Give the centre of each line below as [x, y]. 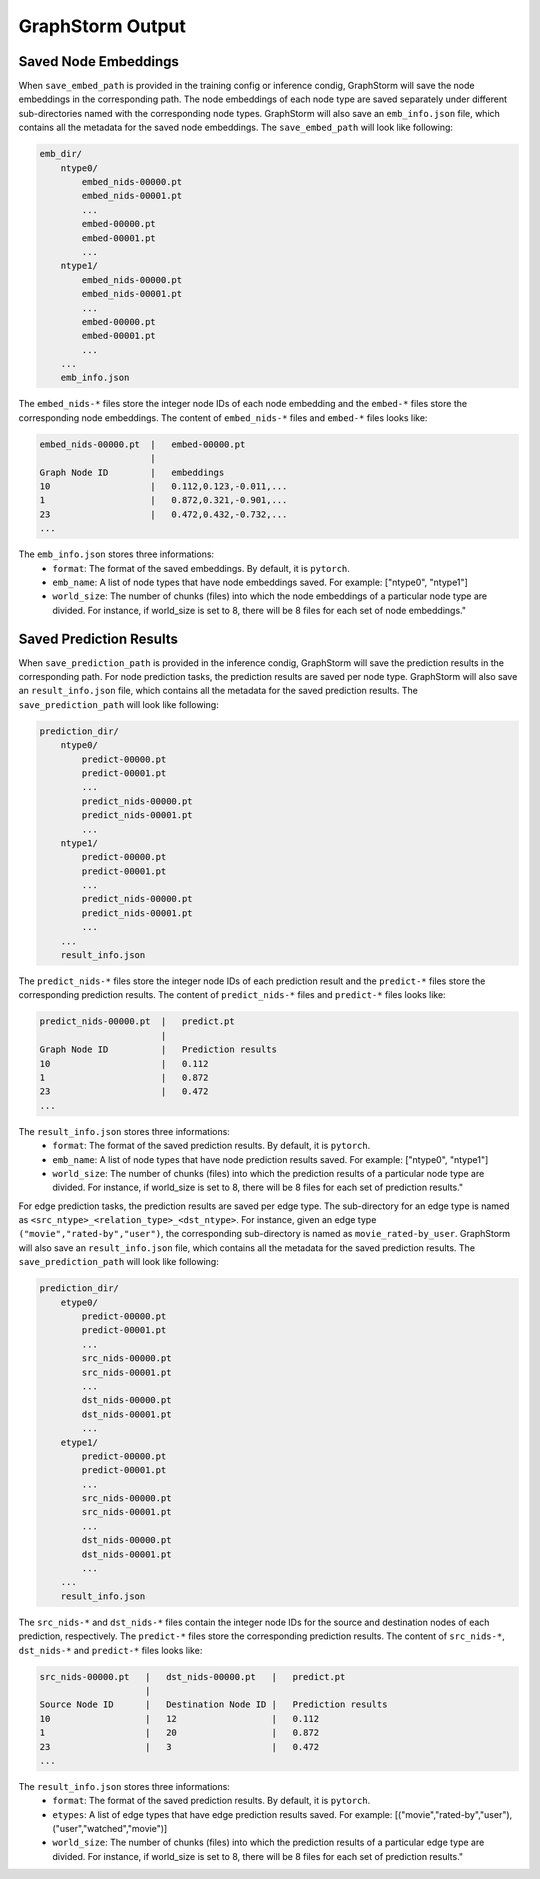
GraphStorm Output [102, 26]
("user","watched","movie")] [110, 1829]
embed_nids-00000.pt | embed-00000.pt [142, 444]
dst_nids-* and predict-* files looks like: [110, 1650]
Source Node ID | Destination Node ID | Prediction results [213, 1704]
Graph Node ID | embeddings [132, 472]
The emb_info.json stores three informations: [116, 554]
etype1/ [79, 1442]
